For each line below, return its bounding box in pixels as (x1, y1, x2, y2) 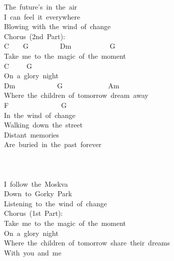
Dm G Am (4, 80, 119, 90)
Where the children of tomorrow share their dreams (4, 237, 170, 248)
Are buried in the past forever (4, 139, 101, 150)
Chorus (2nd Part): (4, 31, 65, 41)
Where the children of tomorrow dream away (4, 90, 148, 100)
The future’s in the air (4, 2, 77, 12)
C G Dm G (4, 41, 115, 51)
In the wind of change (4, 109, 75, 120)
